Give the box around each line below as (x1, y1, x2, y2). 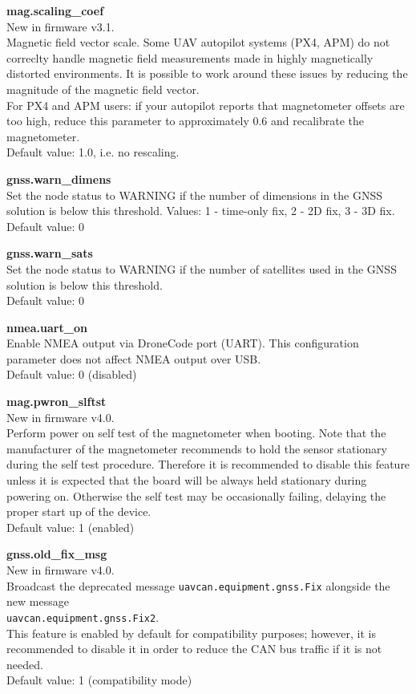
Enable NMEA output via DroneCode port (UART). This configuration (6, 335, 359, 351)
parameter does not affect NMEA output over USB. (6, 350, 261, 367)
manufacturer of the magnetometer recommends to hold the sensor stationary (6, 440, 387, 457)
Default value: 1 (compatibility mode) (6, 672, 192, 688)
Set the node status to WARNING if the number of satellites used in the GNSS (6, 260, 397, 277)
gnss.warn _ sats (6, 245, 93, 262)
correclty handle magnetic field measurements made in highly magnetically (6, 49, 374, 66)
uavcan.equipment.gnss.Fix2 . (6, 608, 160, 625)
